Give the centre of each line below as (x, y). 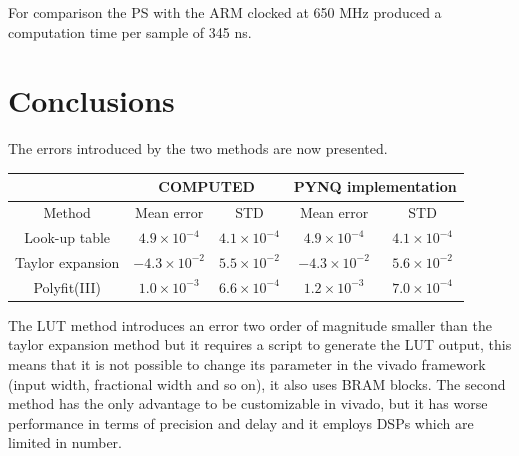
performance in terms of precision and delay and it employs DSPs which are (241, 422)
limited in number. (65, 442)
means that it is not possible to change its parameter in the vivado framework (247, 364)
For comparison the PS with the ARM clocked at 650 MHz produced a (225, 12)
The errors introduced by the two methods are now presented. (198, 148)
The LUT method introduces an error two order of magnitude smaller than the (250, 324)
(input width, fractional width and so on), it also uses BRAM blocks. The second (257, 383)
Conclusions (91, 100)
